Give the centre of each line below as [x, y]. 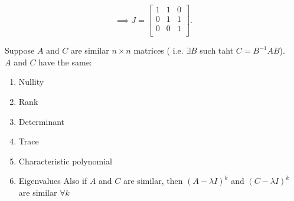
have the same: [65, 62]
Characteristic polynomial [65, 161]
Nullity [31, 82]
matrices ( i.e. [159, 50]
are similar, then [153, 181]
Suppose [20, 50]
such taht [217, 50]
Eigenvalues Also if [53, 181]
